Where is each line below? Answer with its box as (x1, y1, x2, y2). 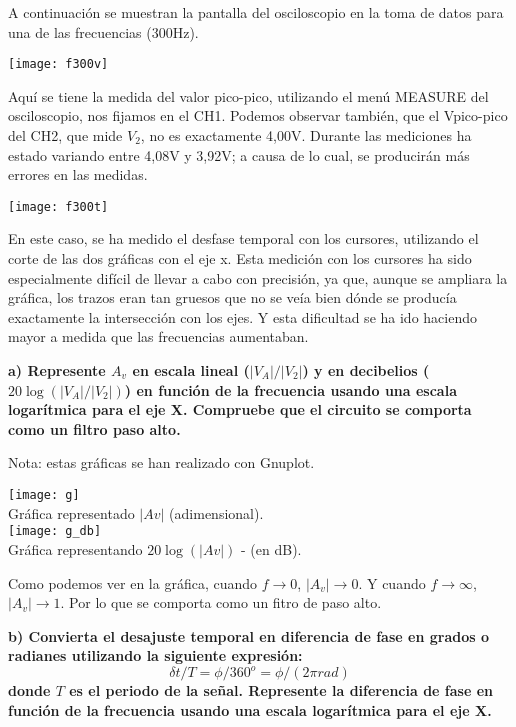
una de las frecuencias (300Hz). (8, 21, 199, 42)
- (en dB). (241, 538, 302, 559)
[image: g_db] (8, 524, 102, 539)
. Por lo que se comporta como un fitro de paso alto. (60, 592, 382, 613)
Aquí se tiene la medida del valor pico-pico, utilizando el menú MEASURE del (8, 85, 489, 106)
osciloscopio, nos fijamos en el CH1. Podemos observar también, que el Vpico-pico (8, 105, 508, 126)
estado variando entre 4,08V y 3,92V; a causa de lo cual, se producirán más (8, 144, 470, 165)
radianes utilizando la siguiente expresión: (8, 645, 303, 666)
